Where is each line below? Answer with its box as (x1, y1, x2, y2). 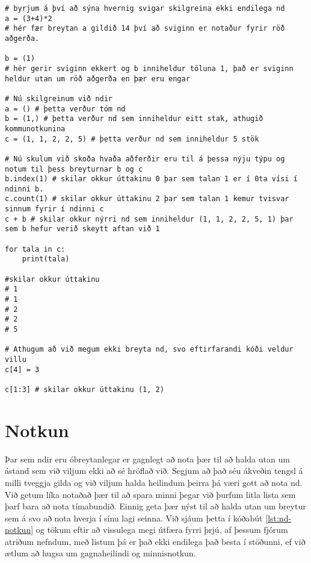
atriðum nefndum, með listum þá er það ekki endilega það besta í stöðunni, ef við (5, 535, 306, 547)
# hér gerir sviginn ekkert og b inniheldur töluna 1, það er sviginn (5, 64, 294, 73)
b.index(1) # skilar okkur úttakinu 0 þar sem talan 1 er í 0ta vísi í (5, 175, 298, 184)
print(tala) (22, 255, 70, 264)
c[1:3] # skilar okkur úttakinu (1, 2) (5, 385, 164, 394)
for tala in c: (5, 244, 66, 254)
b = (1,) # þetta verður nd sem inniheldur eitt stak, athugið (5, 114, 263, 123)
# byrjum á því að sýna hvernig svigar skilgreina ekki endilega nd (5, 4, 285, 13)
